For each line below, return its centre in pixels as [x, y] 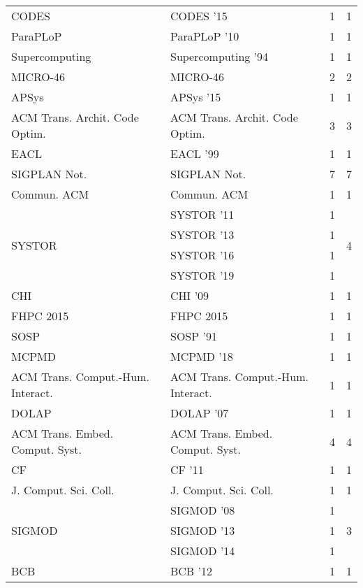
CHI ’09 [190, 295]
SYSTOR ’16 [202, 255]
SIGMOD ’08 [202, 510]
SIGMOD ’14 [202, 551]
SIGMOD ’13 [202, 530]
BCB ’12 [191, 571]
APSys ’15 [195, 97]
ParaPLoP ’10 [205, 36]
